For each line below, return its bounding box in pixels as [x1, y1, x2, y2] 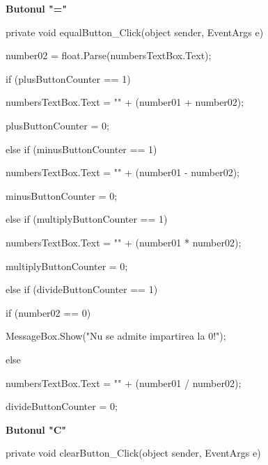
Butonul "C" [6, 422, 67, 436]
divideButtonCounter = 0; [6, 399, 118, 413]
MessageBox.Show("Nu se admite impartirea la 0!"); [6, 329, 226, 343]
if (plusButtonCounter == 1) [6, 71, 131, 86]
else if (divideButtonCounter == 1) [6, 282, 158, 297]
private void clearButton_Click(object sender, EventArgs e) [6, 446, 261, 460]
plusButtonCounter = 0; [6, 118, 109, 132]
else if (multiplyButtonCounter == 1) [6, 212, 168, 226]
